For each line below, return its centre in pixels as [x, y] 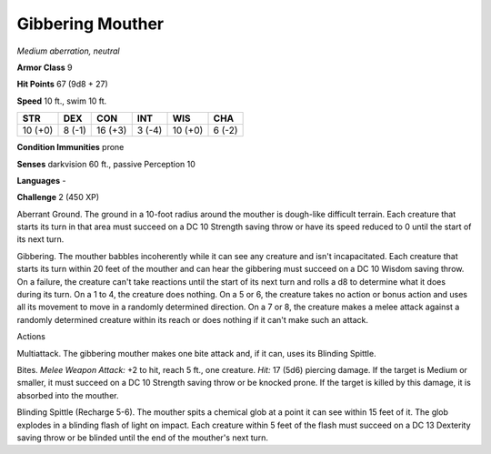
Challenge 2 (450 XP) [58, 197]
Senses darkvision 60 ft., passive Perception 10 [106, 164]
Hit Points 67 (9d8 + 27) [62, 84]
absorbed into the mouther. [68, 395]
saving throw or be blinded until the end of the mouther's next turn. [142, 438]
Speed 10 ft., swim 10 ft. [62, 101]
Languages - [41, 180]
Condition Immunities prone [70, 147]
